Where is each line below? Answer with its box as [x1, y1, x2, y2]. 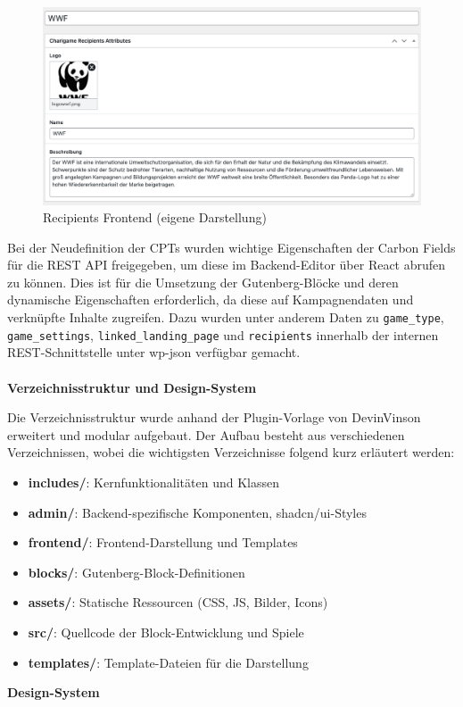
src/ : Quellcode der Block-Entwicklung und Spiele [28, 622, 304, 641]
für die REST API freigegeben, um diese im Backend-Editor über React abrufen [7, 255, 446, 274]
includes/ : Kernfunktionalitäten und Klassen [28, 472, 279, 491]
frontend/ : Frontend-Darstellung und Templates [28, 533, 298, 552]
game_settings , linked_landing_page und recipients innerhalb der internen [7, 325, 439, 344]
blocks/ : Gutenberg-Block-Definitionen [28, 562, 245, 581]
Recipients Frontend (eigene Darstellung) [43, 208, 267, 227]
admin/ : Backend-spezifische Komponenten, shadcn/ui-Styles [28, 503, 367, 521]
